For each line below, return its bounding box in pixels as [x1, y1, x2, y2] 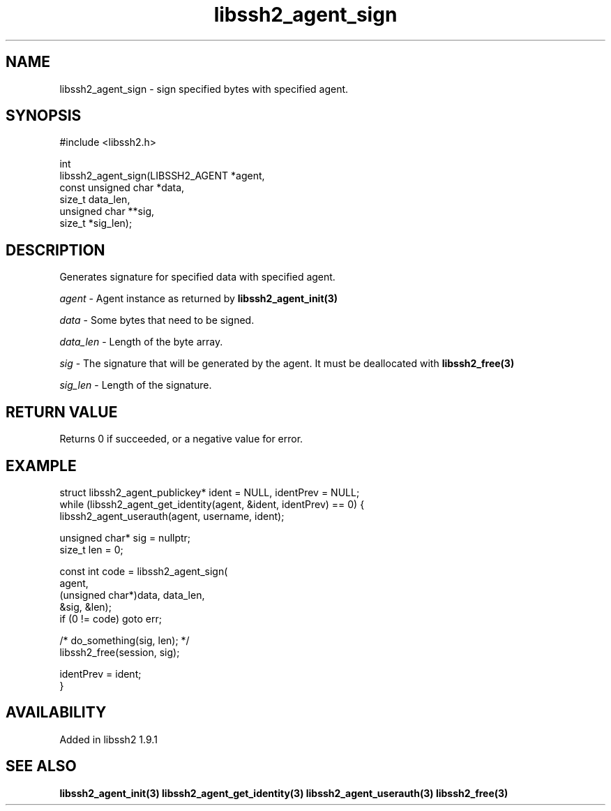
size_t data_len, [59, 193, 130, 206]
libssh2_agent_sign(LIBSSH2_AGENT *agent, [59, 170, 265, 182]
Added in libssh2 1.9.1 [59, 733, 158, 745]
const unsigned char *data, [59, 181, 185, 194]
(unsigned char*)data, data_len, [59, 588, 205, 601]
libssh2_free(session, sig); [59, 646, 180, 658]
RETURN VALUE [6, 403, 118, 421]
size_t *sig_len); [59, 217, 133, 230]
